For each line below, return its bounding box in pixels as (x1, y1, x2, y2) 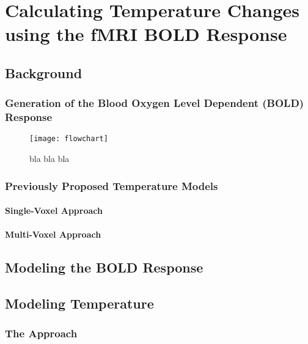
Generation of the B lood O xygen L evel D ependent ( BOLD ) (5, 95, 304, 111)
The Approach (5, 326, 78, 341)
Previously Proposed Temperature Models (5, 178, 218, 193)
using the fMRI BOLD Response (5, 21, 287, 46)
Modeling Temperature (5, 294, 154, 313)
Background (5, 63, 82, 82)
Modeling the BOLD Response (5, 258, 204, 277)
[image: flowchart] (29, 134, 108, 144)
